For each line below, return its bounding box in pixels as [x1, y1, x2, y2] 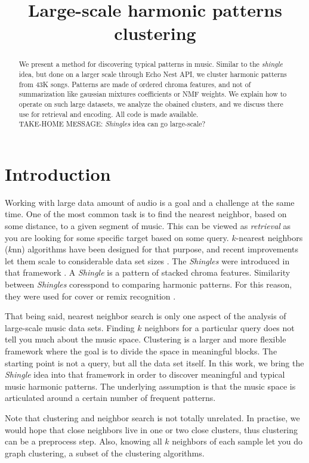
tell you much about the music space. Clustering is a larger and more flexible [5, 333, 286, 345]
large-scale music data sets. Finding [5, 321, 135, 334]
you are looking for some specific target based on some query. [5, 231, 229, 243]
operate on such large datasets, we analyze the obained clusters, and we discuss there [18, 98, 283, 109]
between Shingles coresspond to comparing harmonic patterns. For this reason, [5, 278, 292, 291]
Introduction [5, 161, 111, 186]
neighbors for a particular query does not [144, 321, 295, 334]
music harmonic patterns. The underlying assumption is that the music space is [5, 379, 296, 392]
